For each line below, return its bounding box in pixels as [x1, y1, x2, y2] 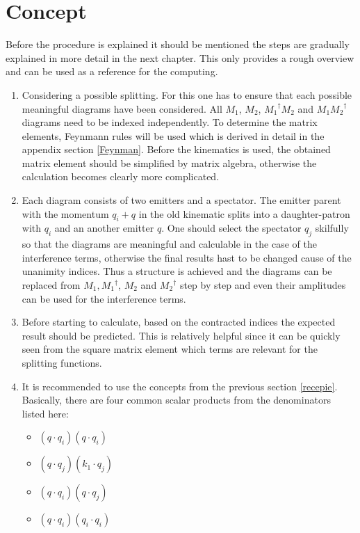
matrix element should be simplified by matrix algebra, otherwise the [22, 155, 317, 170]
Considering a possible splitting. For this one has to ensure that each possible [22, 87, 352, 102]
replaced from [22, 278, 81, 292]
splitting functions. [22, 356, 102, 369]
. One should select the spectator [161, 221, 302, 235]
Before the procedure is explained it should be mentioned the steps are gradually [6, 37, 350, 51]
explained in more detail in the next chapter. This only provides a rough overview [6, 50, 354, 65]
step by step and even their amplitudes [179, 278, 346, 292]
